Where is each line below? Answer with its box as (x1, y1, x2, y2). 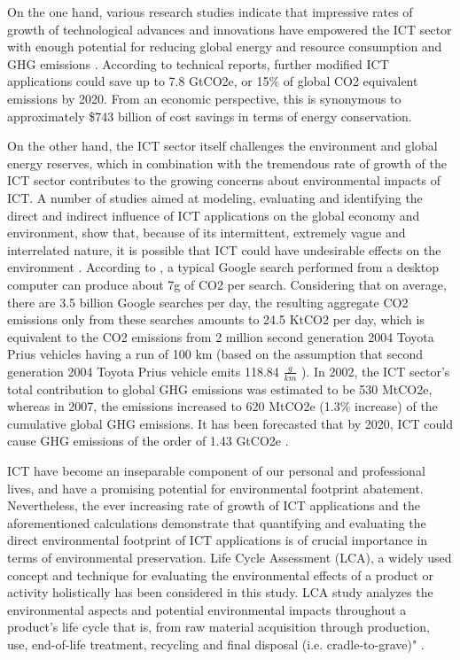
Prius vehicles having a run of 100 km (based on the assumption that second (7, 345, 423, 363)
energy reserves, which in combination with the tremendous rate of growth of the (7, 153, 447, 172)
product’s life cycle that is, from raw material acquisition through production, (7, 617, 430, 636)
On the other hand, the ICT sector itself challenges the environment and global (7, 136, 438, 155)
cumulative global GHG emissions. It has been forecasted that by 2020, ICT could (7, 414, 454, 432)
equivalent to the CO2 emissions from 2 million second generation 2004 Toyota (7, 327, 434, 346)
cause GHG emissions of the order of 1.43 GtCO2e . (7, 431, 289, 450)
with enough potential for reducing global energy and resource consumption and (7, 37, 442, 56)
